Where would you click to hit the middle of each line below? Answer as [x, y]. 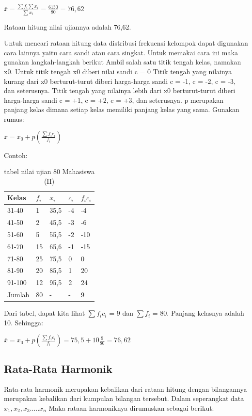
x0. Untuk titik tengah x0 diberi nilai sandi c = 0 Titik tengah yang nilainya [118, 71]
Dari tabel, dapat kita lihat [45, 313]
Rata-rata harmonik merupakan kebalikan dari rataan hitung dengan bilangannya [126, 389]
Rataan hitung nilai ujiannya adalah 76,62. [68, 26]
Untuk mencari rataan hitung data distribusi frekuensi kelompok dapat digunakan [126, 43]
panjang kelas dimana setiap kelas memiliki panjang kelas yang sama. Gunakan [122, 109]
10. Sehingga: [24, 322]
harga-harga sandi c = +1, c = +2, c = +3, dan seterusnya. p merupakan [114, 100]
